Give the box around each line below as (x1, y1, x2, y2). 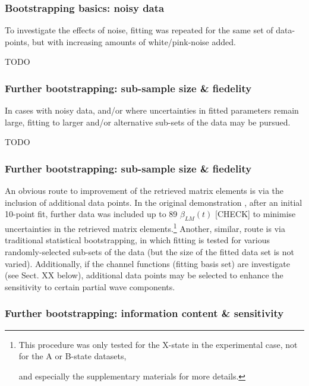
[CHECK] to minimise (215, 208, 296, 220)
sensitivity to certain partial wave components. (5, 280, 175, 293)
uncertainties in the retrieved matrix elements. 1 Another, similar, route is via (5, 221, 285, 234)
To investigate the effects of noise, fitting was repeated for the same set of (5, 24, 273, 36)
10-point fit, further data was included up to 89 (5, 208, 178, 220)
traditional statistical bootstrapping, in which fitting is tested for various (5, 234, 270, 246)
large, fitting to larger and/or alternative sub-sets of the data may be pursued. (5, 115, 291, 128)
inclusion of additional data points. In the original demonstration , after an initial (5, 196, 302, 208)
